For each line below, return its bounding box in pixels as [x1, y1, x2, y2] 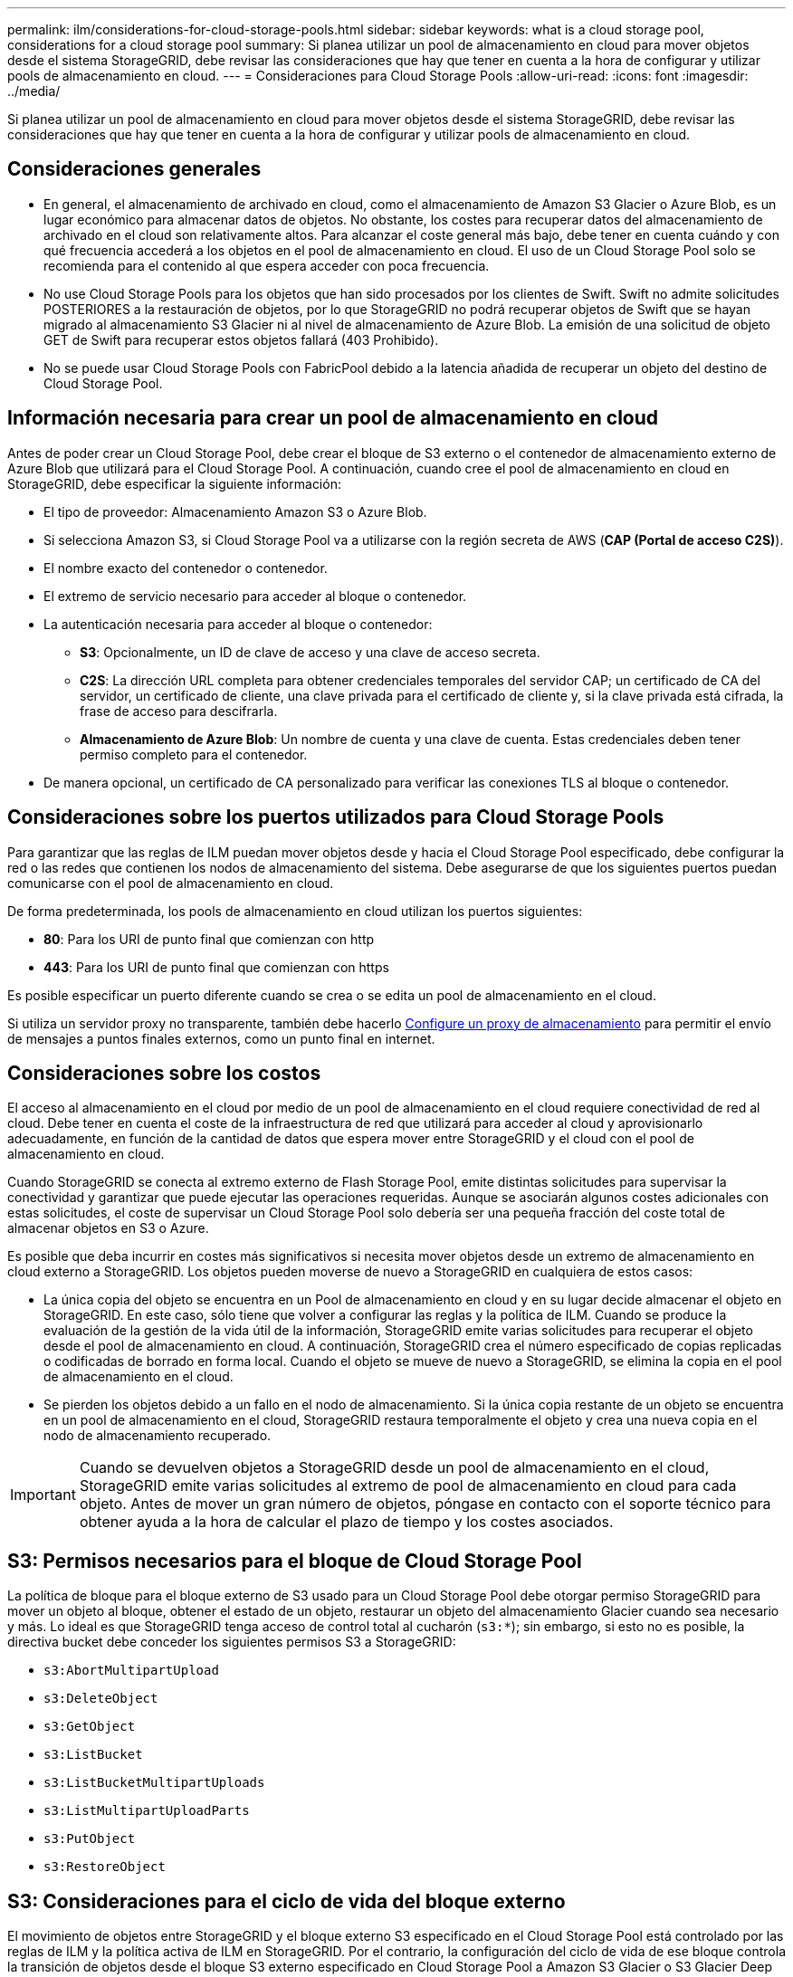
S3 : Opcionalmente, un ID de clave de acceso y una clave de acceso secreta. [80, 644, 540, 660]
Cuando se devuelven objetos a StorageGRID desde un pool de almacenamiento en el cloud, [79, 1458, 710, 1477]
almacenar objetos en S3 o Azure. [7, 1220, 209, 1237]
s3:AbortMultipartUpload [43, 1663, 219, 1678]
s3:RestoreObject [43, 1859, 166, 1875]
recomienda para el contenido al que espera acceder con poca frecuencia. [43, 257, 490, 273]
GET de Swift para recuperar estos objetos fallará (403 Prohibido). [43, 331, 439, 348]
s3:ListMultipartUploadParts [43, 1803, 250, 1819]
